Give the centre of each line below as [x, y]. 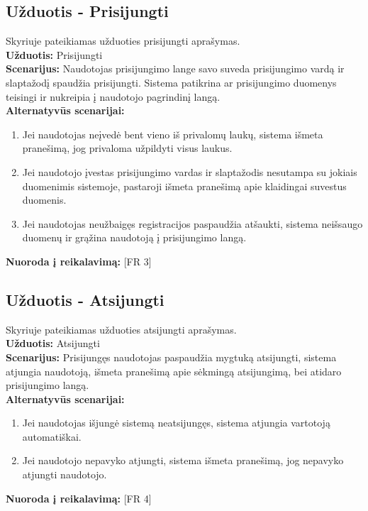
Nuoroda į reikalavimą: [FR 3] [79, 261]
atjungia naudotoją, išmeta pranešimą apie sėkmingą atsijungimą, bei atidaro [174, 371]
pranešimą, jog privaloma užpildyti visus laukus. [127, 148]
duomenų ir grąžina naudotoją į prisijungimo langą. [134, 237]
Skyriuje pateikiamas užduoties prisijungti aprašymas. [123, 41]
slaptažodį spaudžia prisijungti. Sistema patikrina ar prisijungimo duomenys [171, 82]
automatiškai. [52, 436]
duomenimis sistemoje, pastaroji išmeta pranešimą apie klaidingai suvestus [184, 186]
